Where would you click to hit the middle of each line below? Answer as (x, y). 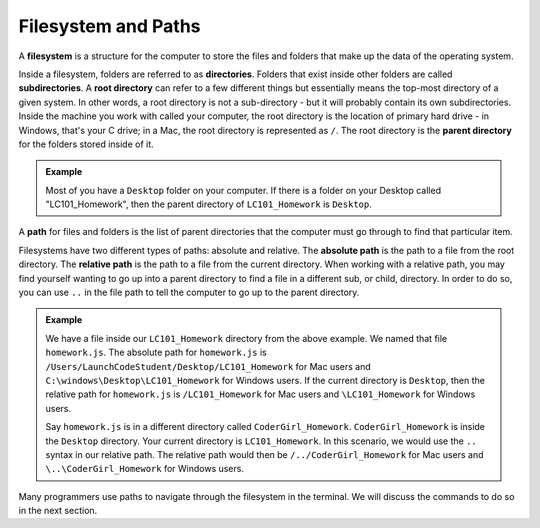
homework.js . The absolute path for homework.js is (156, 352)
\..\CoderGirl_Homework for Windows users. (145, 469)
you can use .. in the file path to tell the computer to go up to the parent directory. (189, 292)
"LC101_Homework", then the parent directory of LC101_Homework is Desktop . (208, 204)
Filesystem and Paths (109, 26)
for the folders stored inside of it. (86, 144)
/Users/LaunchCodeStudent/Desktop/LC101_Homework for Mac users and (208, 366)
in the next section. (58, 511)
